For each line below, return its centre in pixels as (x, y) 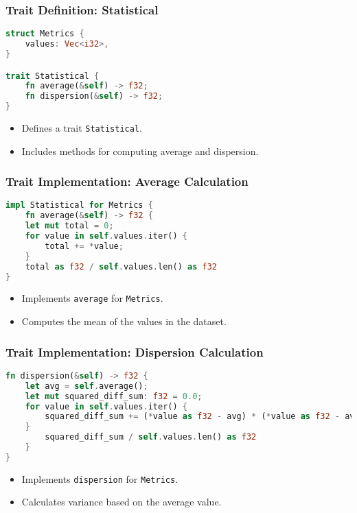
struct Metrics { (45, 34)
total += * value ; (84, 246)
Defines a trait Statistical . (82, 128)
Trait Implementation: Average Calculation (127, 181)
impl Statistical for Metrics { (79, 205)
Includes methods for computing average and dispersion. (140, 151)
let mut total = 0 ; (69, 226)
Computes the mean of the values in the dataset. (124, 321)
